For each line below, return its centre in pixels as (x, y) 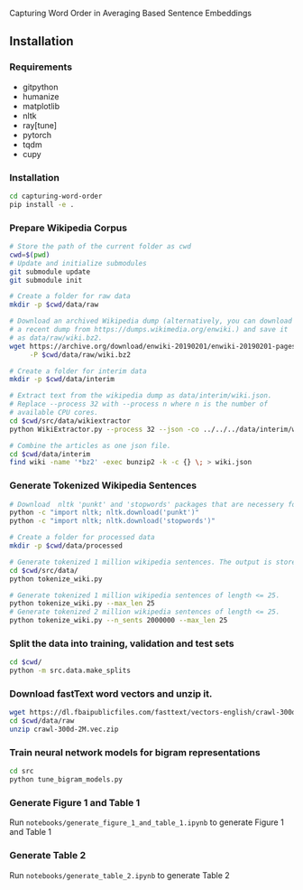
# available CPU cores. (54, 413)
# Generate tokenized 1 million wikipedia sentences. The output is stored (155, 562)
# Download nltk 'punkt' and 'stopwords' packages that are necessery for (155, 504)
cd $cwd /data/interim (50, 454)
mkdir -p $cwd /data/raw (54, 305)
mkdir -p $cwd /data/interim (62, 379)
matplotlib (41, 106)
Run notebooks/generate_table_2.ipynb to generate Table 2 (119, 875)
